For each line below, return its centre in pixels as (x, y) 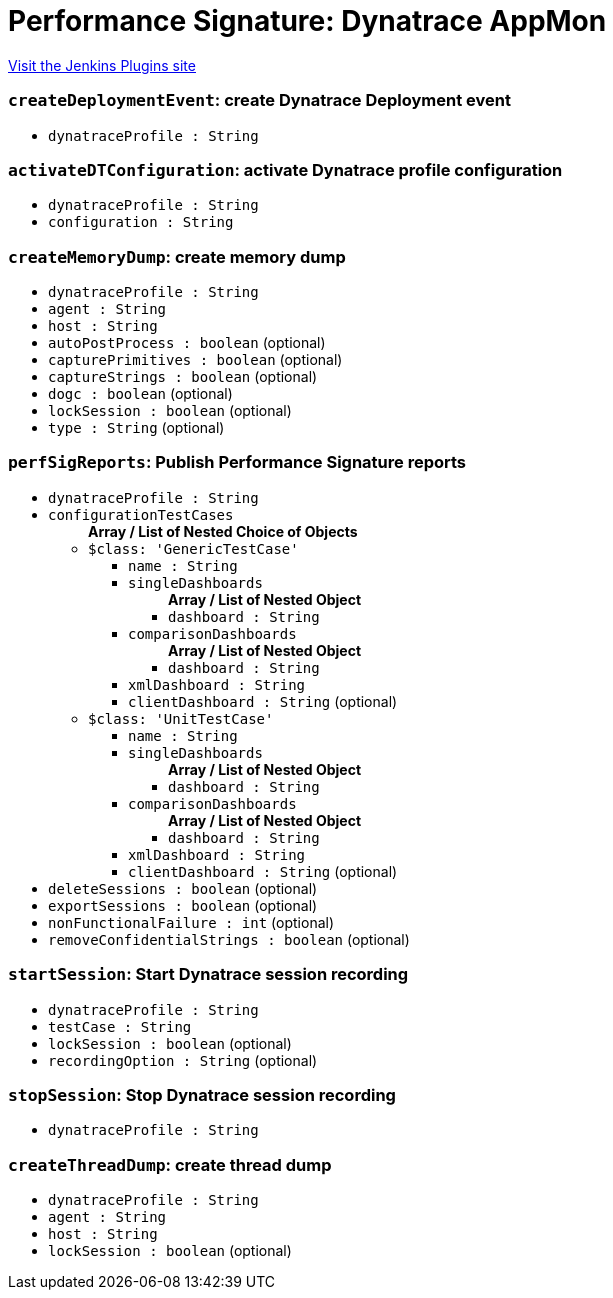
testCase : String (120, 1026)
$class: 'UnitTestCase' (181, 718)
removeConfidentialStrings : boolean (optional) (229, 939)
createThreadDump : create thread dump (170, 1164)
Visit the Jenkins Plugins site (102, 65)
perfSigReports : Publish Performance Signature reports (237, 462)
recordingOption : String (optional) (183, 1060)
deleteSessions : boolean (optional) (183, 888)
